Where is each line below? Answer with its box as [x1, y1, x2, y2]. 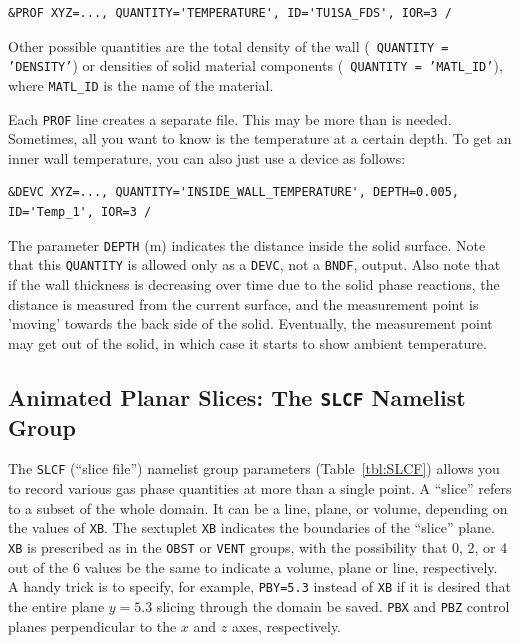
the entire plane [8, 595, 105, 616]
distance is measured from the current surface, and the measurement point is [8, 293, 479, 314]
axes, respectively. [231, 615, 342, 636]
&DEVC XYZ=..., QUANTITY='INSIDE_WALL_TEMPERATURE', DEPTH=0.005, [8, 185, 460, 200]
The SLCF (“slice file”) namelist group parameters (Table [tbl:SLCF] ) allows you [8, 458, 500, 479]
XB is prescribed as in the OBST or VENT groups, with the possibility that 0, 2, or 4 [8, 536, 508, 557]
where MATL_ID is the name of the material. [8, 74, 274, 95]
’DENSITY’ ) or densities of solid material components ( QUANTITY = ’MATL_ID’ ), [8, 55, 503, 76]
